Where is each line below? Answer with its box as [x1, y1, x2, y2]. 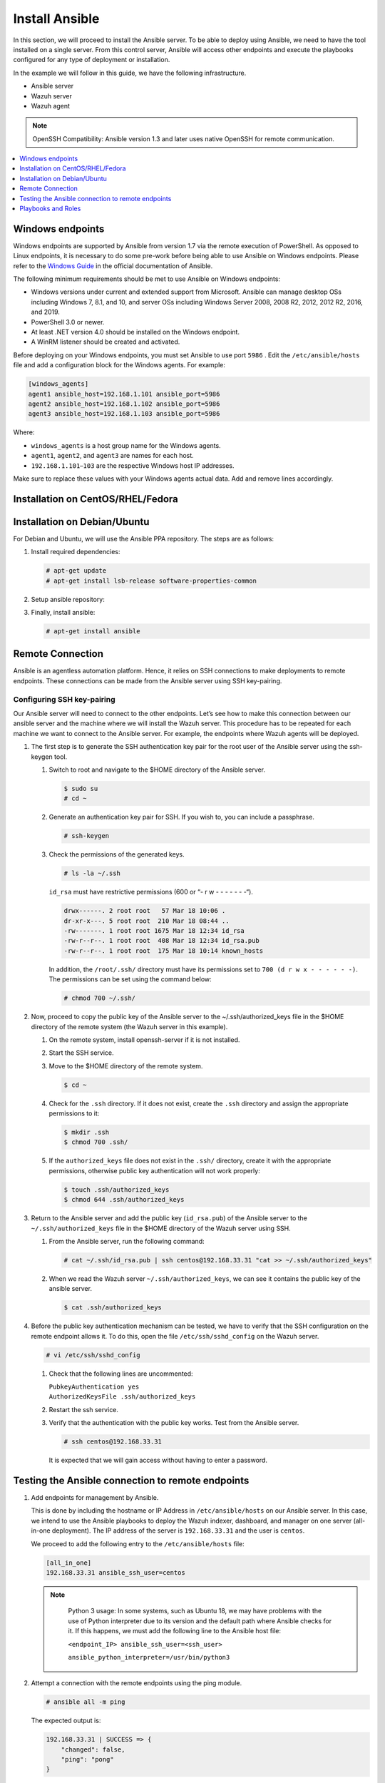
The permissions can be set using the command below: [48, 975, 212, 984]
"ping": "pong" [61, 1755, 114, 1764]
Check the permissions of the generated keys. [48, 850, 185, 859]
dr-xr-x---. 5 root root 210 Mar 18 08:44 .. [63, 916, 230, 925]
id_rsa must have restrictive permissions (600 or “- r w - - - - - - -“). [48, 888, 253, 896]
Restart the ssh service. [48, 1405, 119, 1414]
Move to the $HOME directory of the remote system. [48, 1061, 203, 1070]
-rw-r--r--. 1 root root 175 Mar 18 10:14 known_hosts [63, 946, 264, 955]
